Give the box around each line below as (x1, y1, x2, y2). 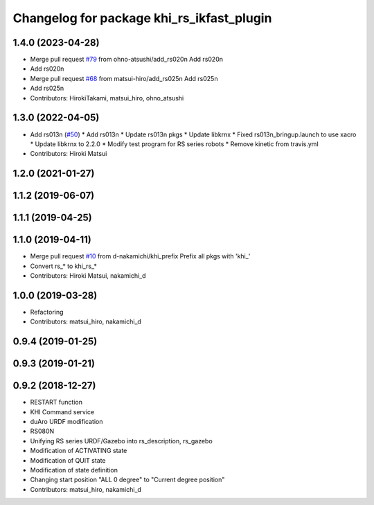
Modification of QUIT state (30, 456, 107, 464)
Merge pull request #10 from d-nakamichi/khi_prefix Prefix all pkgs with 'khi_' (30, 252, 251, 260)
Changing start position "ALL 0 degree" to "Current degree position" (30, 475, 225, 484)
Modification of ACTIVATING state (30, 447, 127, 455)
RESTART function (30, 398, 83, 407)
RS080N (30, 427, 55, 436)
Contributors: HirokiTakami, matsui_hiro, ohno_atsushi (30, 94, 184, 102)
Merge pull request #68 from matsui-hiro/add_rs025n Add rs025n (30, 74, 218, 82)
